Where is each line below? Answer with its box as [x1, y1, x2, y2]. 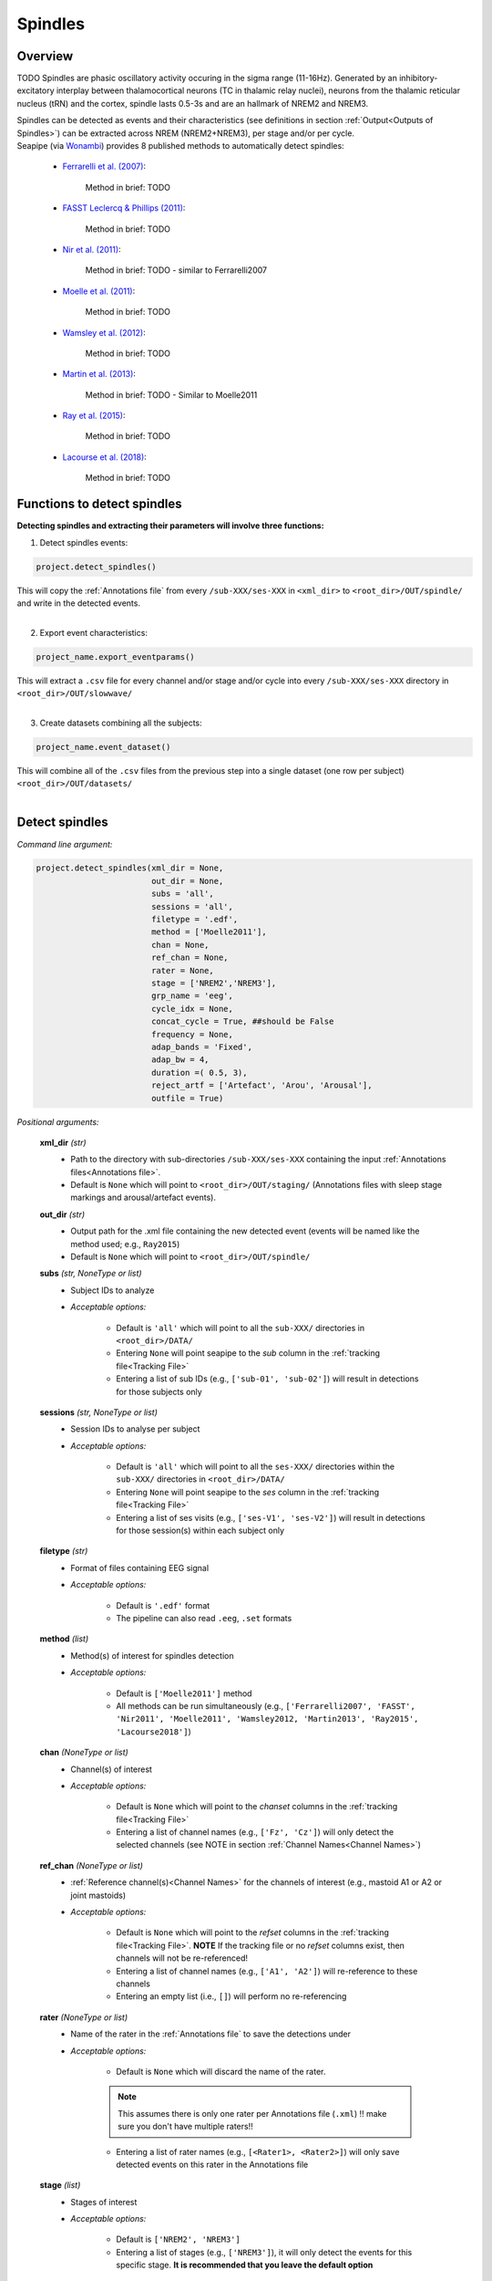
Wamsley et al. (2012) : [62, 327, 146, 338]
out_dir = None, [150, 876, 224, 886]
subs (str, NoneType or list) [39, 1268, 142, 1279]
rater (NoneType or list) [39, 2012, 128, 2023]
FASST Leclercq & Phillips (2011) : [62, 203, 186, 214]
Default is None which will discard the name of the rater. [116, 2066, 326, 2077]
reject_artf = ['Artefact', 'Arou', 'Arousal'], [150, 1080, 373, 1090]
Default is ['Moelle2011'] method [116, 1688, 252, 1699]
